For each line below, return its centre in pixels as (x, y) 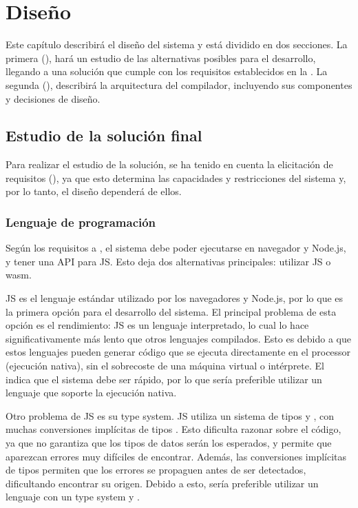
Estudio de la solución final (104, 135)
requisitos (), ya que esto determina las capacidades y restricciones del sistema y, (176, 177)
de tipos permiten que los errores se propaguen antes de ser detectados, (156, 470)
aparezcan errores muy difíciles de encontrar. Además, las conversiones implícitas (176, 456)
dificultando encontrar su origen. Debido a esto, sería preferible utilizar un (162, 483)
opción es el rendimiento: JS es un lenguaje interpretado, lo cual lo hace (157, 325)
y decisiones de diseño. (53, 98)
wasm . (19, 275)
